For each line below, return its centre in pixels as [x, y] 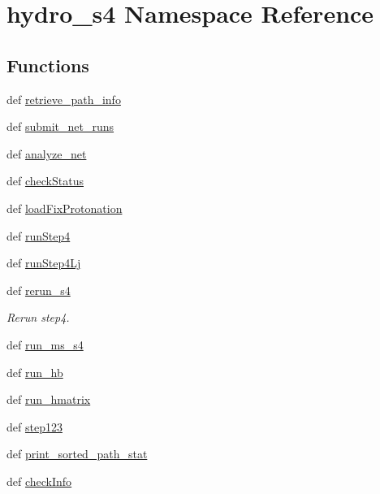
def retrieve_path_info [64, 99]
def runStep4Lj [44, 263]
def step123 [35, 426]
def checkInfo [39, 481]
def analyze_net [47, 153]
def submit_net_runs [60, 126]
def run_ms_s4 [45, 344]
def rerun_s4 [39, 290]
